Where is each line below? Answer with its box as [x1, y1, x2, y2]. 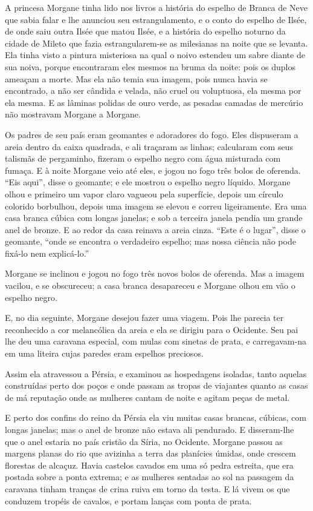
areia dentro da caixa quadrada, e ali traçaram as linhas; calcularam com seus [5, 140, 293, 153]
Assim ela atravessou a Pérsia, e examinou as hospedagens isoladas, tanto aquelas [5, 367, 307, 380]
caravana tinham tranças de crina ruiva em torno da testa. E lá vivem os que [5, 482, 290, 495]
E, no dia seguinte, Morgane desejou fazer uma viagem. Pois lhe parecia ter [5, 311, 284, 324]
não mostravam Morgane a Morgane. [5, 108, 141, 120]
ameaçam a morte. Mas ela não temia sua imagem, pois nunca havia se [5, 72, 268, 85]
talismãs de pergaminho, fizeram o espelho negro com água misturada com [5, 152, 281, 165]
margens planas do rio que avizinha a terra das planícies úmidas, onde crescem [5, 447, 296, 460]
